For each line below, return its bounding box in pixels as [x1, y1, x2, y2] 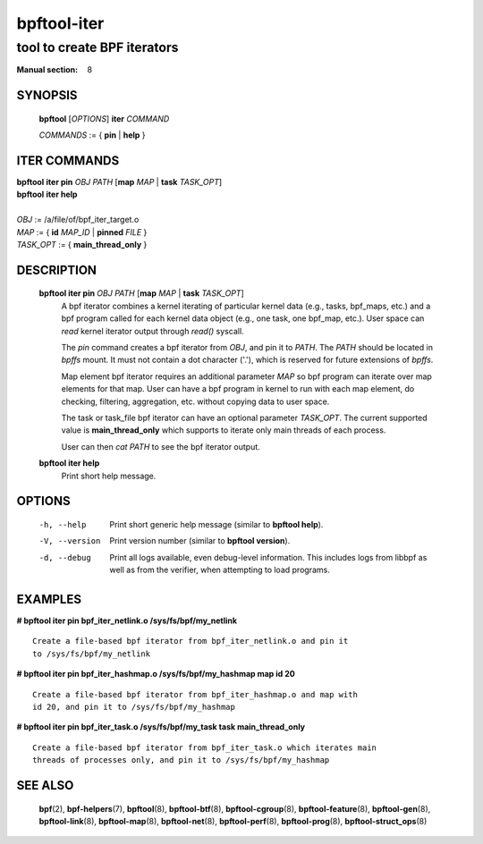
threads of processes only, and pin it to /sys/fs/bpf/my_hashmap [32, 755, 330, 765]
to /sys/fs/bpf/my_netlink [32, 648, 151, 659]
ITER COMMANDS [16, 153, 120, 168]
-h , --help [38, 519, 87, 529]
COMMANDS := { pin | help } [38, 130, 147, 140]
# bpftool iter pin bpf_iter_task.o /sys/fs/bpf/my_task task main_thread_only [16, 722, 306, 732]
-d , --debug [38, 553, 91, 562]
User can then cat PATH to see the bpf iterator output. [61, 441, 261, 452]
